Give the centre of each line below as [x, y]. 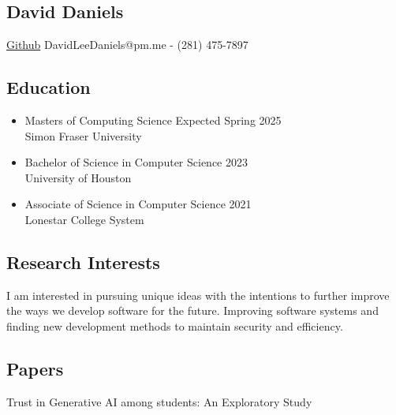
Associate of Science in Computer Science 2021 [138, 204]
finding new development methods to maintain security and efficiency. [175, 325]
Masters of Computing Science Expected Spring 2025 [153, 120]
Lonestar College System [84, 219]
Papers [35, 368]
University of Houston [78, 177]
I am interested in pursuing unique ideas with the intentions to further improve [198, 295]
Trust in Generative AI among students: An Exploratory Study [159, 401]
